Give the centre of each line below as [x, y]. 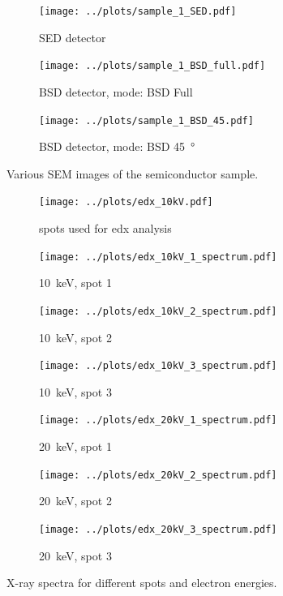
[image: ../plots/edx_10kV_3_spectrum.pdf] [158, 366]
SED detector [73, 37]
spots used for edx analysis [105, 228]
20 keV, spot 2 [75, 501]
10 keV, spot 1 [75, 283]
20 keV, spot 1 [75, 446]
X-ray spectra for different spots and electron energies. [142, 583]
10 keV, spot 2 [75, 337]
